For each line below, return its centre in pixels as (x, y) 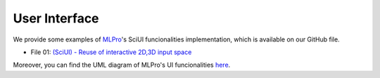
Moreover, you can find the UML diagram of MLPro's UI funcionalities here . (122, 65)
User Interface (56, 18)
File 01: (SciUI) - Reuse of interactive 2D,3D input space (111, 52)
